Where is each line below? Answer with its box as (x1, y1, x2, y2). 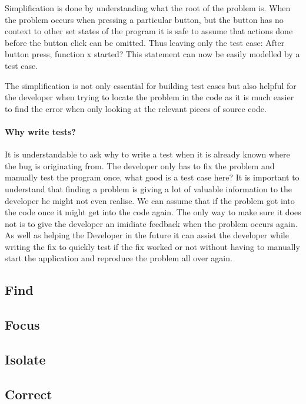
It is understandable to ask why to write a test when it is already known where (5, 148, 290, 160)
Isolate (5, 350, 46, 369)
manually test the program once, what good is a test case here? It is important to (5, 171, 300, 183)
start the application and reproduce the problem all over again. (5, 252, 232, 264)
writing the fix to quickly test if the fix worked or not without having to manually (5, 240, 300, 252)
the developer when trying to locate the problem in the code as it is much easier (5, 91, 294, 103)
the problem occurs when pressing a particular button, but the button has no (5, 13, 284, 25)
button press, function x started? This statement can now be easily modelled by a (5, 48, 300, 60)
